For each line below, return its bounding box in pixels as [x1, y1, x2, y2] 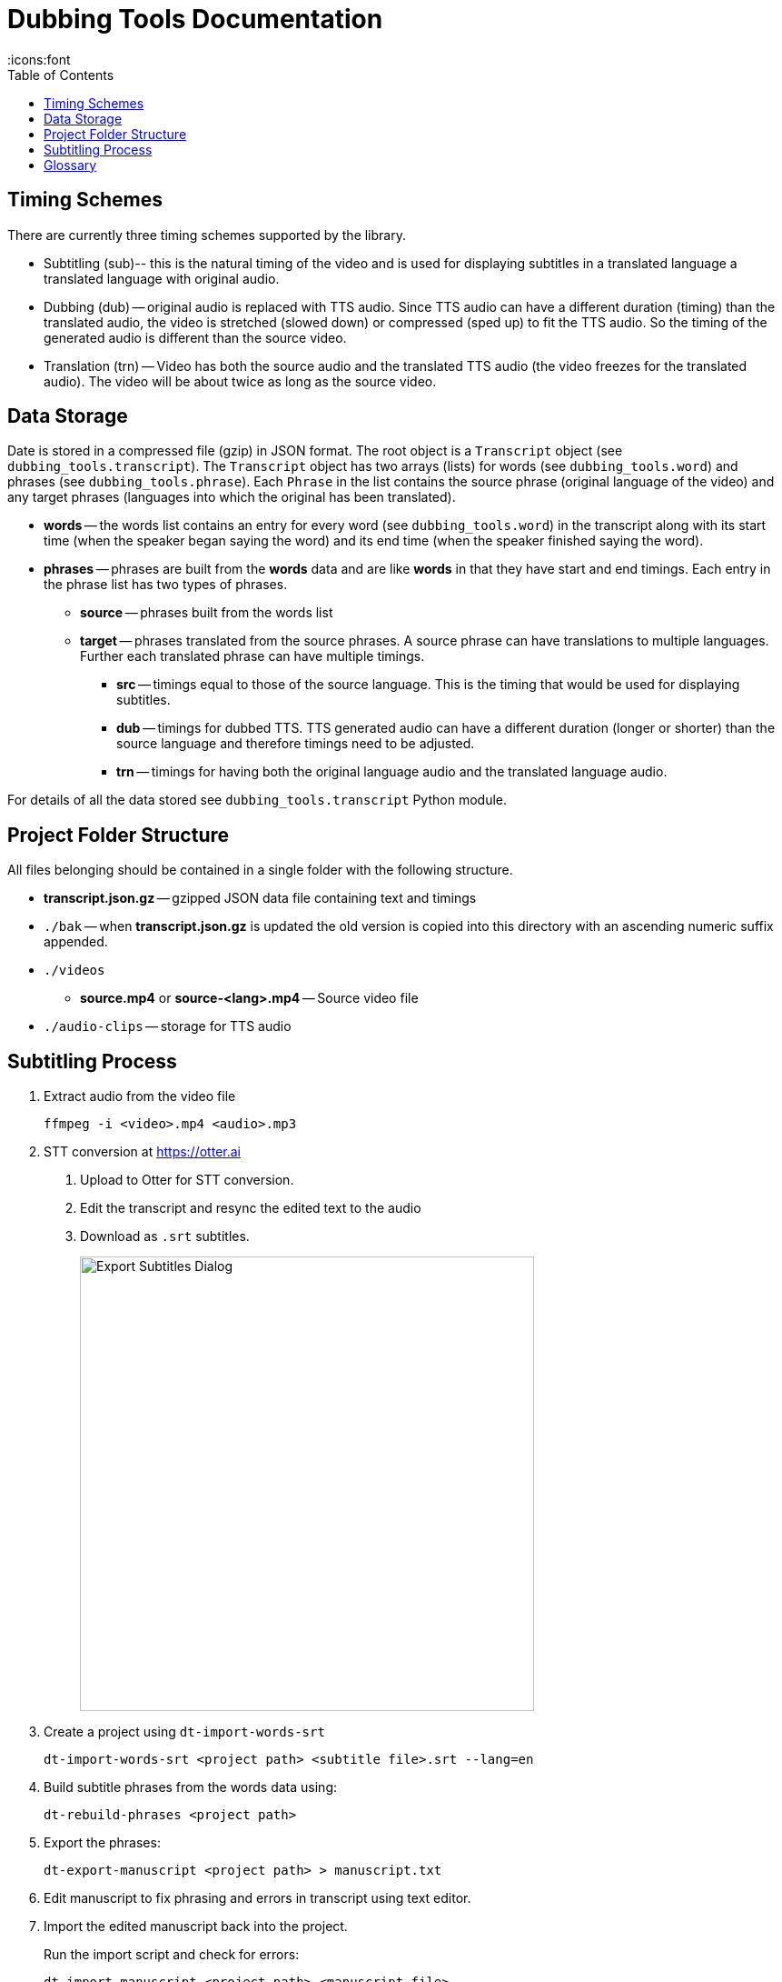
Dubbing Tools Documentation [7, 4, 383, 35]
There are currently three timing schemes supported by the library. [7, 226, 406, 243]
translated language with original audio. [44, 270, 280, 286]
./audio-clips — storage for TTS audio [44, 1018, 292, 1035]
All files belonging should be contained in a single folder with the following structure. [7, 862, 513, 878]
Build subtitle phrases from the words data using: [44, 1779, 338, 1796]
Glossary [44, 156, 97, 173]
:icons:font [7, 51, 71, 67]
